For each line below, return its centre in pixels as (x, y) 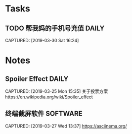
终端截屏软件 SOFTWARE (44, 114)
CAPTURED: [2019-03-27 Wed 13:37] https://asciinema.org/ (66, 126)
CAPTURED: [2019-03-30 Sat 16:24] (42, 40)
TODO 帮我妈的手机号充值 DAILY (55, 28)
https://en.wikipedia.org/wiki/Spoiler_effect (49, 97)
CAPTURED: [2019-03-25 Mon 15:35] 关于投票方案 (57, 91)
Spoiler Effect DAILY (37, 79)
